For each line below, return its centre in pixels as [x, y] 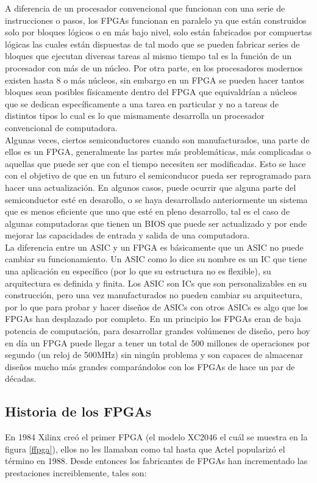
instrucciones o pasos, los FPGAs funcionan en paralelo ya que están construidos [156, 20]
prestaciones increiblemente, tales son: [76, 472]
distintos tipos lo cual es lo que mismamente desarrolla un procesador [135, 116]
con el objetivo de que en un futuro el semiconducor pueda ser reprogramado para [158, 175]
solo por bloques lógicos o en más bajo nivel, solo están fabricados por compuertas [158, 32]
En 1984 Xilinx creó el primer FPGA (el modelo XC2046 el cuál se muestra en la [156, 437]
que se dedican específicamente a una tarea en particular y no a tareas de [142, 103]
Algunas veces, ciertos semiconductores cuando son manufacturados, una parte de [157, 139]
